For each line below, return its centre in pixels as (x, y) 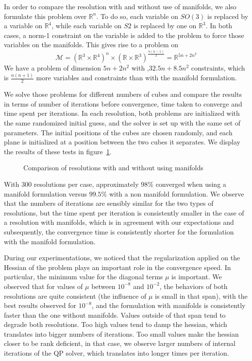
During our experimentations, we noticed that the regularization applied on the (122, 258)
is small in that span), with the (201, 296)
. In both (219, 26)
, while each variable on (87, 26)
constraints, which (218, 68)
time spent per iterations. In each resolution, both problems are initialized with (122, 113)
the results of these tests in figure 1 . (58, 151)
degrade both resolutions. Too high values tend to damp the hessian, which (116, 324)
